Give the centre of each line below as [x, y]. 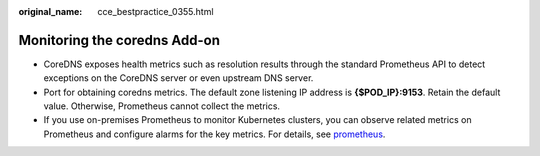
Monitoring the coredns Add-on [119, 40]
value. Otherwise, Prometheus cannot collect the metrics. [161, 106]
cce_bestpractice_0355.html [155, 11]
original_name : [50, 11]
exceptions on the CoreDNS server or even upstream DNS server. [178, 78]
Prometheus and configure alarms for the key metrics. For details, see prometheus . [214, 134]
